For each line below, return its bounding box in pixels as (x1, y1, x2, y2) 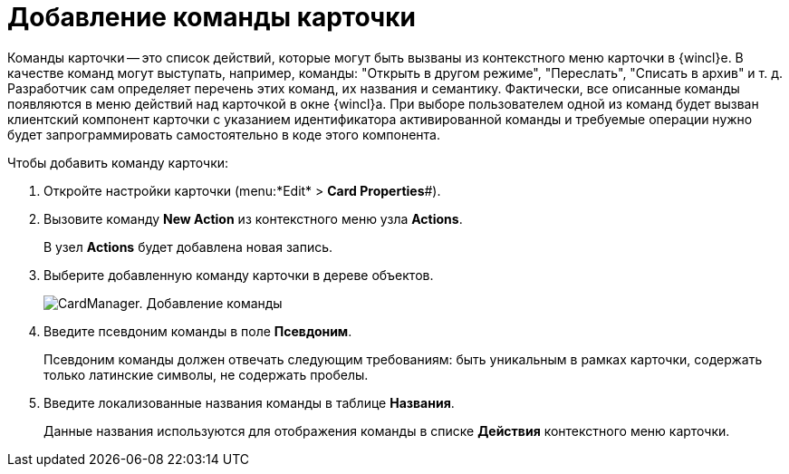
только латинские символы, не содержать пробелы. (43, 366, 369, 382)
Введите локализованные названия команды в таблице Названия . (43, 394, 455, 411)
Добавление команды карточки (7, 2, 416, 33)
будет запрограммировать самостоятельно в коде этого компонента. (7, 126, 441, 142)
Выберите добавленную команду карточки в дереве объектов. (43, 266, 434, 283)
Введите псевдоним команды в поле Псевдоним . (43, 323, 352, 339)
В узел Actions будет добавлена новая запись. (43, 238, 333, 255)
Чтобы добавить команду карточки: (7, 154, 229, 170)
